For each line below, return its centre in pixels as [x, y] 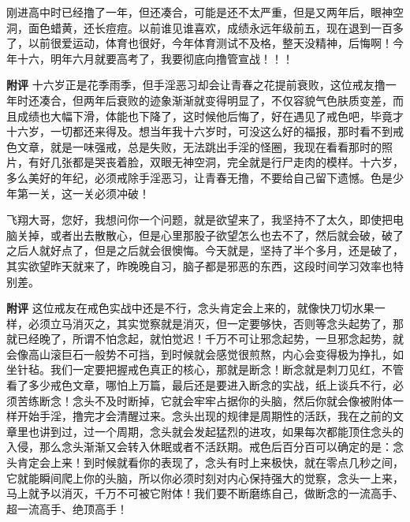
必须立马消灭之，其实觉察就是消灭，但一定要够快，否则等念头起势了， [210, 323]
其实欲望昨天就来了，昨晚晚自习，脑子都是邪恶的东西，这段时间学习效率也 [199, 265]
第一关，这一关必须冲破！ [83, 193]
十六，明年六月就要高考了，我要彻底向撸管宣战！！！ [155, 58]
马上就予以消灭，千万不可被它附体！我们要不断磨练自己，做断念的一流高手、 [205, 493]
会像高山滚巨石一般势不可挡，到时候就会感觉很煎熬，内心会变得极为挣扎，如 [205, 354]
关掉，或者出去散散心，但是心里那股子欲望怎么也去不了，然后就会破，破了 [210, 235]
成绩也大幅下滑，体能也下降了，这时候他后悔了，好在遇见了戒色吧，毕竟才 [210, 116]
